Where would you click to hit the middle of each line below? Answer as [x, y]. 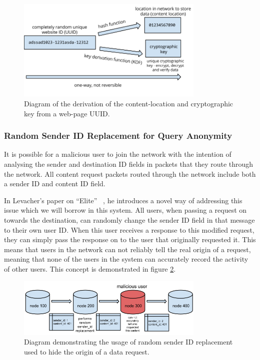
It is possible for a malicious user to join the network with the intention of [118, 154]
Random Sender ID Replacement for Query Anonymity [118, 136]
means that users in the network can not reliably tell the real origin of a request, [127, 249]
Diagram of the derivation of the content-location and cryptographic [129, 104]
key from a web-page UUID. [67, 113]
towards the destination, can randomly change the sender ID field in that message [129, 220]
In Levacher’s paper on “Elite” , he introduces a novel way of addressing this [123, 200]
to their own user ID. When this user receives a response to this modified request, [129, 229]
